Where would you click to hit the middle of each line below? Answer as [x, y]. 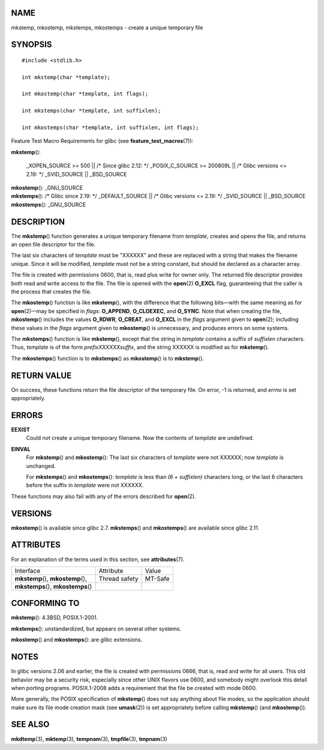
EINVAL [21, 449]
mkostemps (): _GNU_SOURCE [49, 205]
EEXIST [20, 430]
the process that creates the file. [51, 292]
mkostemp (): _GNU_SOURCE [47, 188]
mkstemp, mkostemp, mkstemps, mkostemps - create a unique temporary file [107, 28]
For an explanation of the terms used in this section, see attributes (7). [98, 559]
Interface [28, 571]
